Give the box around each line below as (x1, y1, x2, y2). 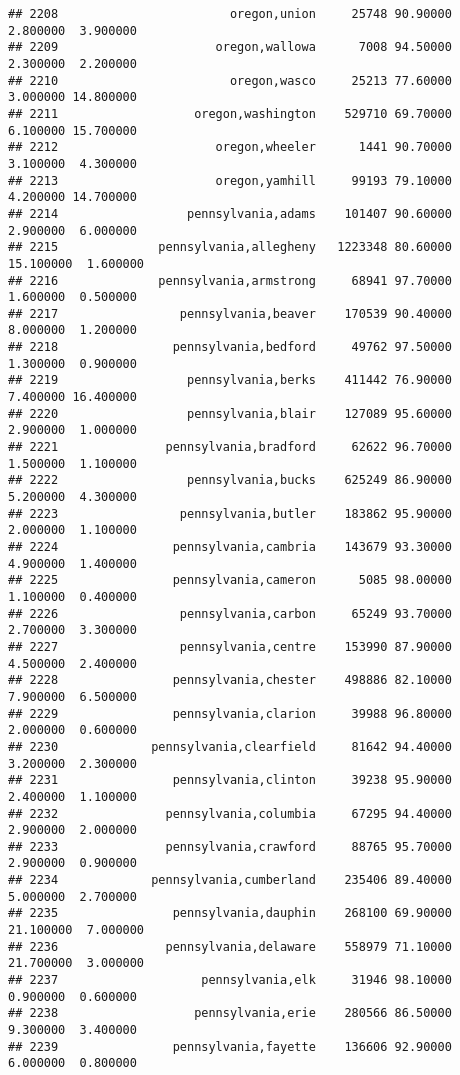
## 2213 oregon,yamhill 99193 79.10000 (8, 173, 452, 188)
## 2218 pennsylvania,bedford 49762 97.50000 (8, 340, 452, 355)
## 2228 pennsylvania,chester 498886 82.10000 (8, 673, 452, 688)
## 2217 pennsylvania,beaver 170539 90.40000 (8, 306, 452, 321)
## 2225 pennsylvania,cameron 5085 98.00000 (8, 573, 452, 588)
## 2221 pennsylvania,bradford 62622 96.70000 (8, 440, 452, 455)
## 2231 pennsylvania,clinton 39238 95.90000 (8, 773, 452, 788)
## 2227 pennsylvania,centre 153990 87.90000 (8, 639, 452, 654)
